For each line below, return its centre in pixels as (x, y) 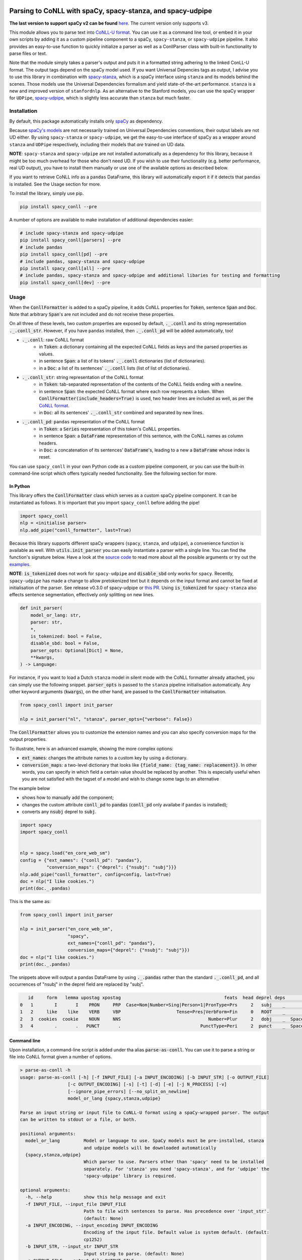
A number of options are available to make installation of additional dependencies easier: (101, 220)
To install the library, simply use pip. (47, 194)
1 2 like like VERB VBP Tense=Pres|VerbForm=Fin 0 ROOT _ (153, 1012)
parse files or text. (28, 53)
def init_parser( (41, 608)
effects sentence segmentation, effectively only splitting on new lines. (82, 595)
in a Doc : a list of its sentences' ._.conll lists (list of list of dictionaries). (115, 368)
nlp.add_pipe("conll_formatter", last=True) (76, 530)
